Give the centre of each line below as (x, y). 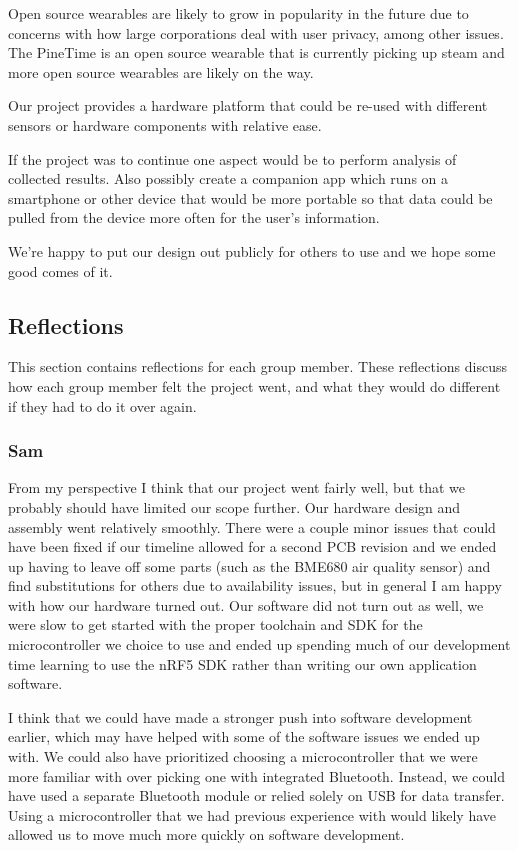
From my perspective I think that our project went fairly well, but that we (237, 487)
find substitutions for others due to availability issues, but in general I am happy (255, 585)
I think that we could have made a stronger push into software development (240, 716)
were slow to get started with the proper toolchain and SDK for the (215, 624)
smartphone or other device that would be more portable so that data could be (250, 197)
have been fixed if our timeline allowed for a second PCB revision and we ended (252, 546)
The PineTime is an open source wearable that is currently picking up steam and (256, 52)
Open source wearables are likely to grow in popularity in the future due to (238, 13)
